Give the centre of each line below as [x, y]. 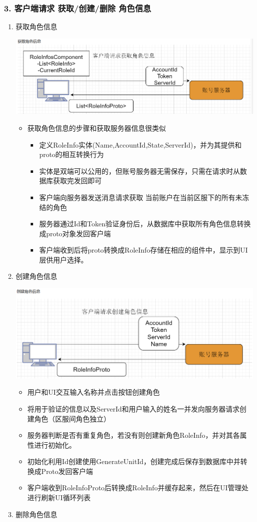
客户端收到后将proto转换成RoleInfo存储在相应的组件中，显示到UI [144, 250]
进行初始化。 [55, 444]
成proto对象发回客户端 [75, 233]
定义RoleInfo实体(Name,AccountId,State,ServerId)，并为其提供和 [140, 144]
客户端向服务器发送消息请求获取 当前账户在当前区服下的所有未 [141, 197]
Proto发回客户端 [67, 471]
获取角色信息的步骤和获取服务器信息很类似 [97, 128]
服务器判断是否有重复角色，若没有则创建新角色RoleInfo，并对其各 [134, 435]
